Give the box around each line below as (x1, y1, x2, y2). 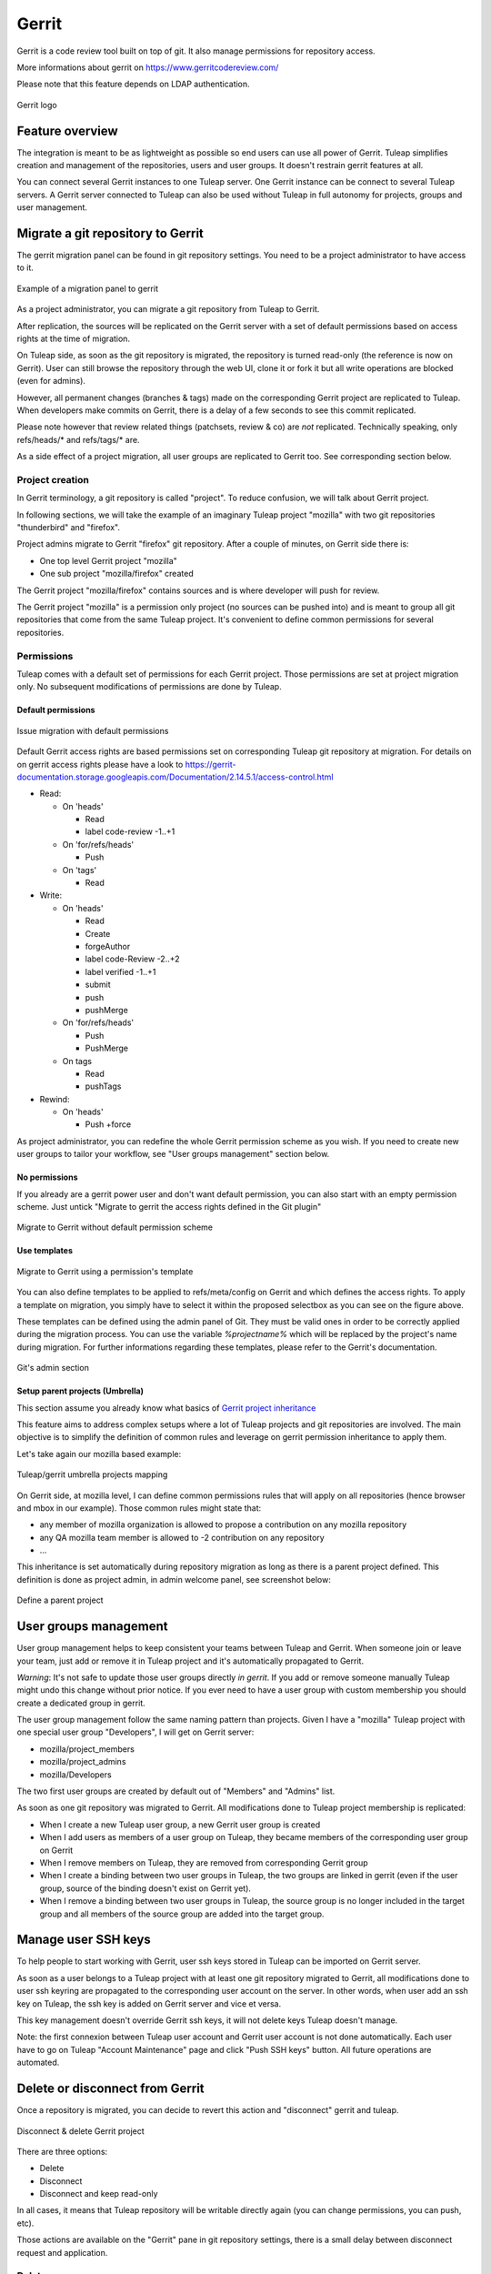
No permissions (16, 1172, 78, 1182)
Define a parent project (16, 1595, 104, 1605)
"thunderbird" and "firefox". (16, 522, 121, 533)
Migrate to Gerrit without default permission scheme (16, 1222, 214, 1233)
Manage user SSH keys (16, 1932, 152, 1947)
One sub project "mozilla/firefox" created (39, 568, 195, 579)
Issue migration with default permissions (16, 725, 169, 736)
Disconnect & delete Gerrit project (16, 2125, 145, 2137)
